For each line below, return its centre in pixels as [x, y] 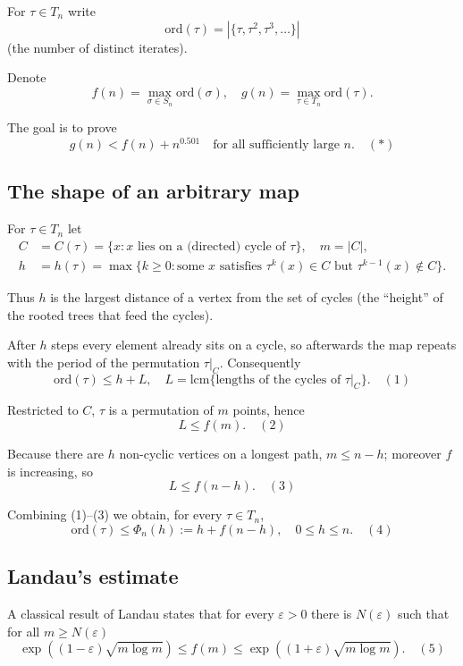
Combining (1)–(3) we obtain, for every [115, 514]
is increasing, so [50, 471]
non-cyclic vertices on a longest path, [221, 453]
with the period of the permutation [104, 362]
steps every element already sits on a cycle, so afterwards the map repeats [254, 345]
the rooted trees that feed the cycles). [110, 314]
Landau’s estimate [93, 576]
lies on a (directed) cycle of [211, 246]
